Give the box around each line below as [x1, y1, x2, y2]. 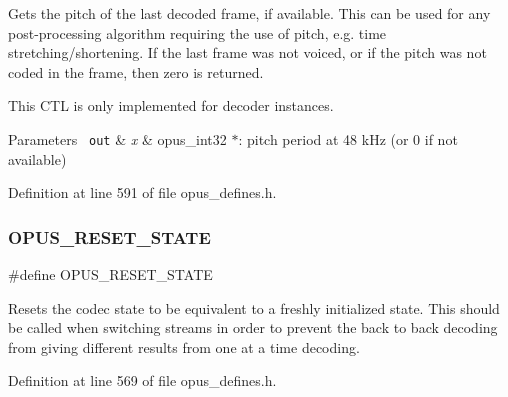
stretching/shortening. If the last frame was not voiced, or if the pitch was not [8, 42, 487, 63]
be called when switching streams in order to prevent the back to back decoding [8, 317, 498, 338]
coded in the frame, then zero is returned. [8, 61, 264, 82]
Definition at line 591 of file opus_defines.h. [8, 182, 277, 203]
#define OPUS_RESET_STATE [8, 264, 213, 285]
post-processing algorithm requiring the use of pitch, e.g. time [8, 22, 387, 43]
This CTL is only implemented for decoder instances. [8, 95, 334, 116]
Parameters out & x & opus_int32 [8, 128, 227, 149]
